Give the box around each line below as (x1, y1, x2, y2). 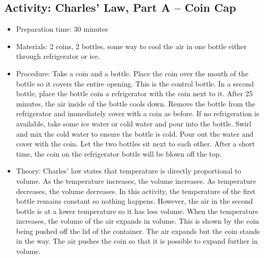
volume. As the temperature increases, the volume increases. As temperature (16, 175, 256, 186)
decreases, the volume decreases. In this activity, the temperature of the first (16, 185, 256, 196)
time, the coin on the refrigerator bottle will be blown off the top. (16, 148, 222, 159)
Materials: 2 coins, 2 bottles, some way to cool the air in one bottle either (16, 40, 247, 51)
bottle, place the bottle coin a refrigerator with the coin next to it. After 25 (16, 88, 253, 99)
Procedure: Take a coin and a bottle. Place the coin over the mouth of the (16, 68, 249, 78)
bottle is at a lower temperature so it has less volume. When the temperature (16, 205, 258, 216)
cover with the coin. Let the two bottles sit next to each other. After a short (16, 138, 255, 149)
